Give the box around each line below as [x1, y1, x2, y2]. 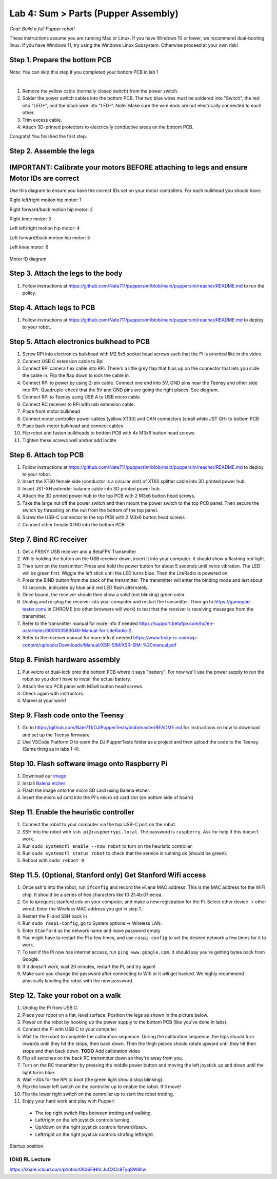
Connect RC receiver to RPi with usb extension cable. [22, 401, 135, 407]
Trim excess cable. [22, 117, 63, 123]
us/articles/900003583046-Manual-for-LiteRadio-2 [22, 627, 132, 634]
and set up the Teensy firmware [22, 732, 90, 738]
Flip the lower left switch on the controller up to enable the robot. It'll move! [22, 1083, 182, 1090]
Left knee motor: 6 [9, 244, 49, 250]
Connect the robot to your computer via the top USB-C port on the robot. [22, 822, 176, 828]
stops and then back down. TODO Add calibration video [22, 1048, 141, 1054]
